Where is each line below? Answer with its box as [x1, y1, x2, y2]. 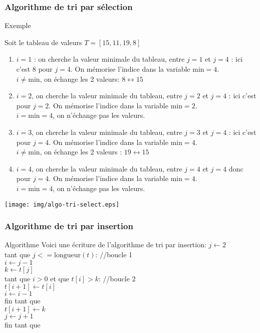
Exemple [5, 20, 31, 31]
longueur [54, 252, 81, 259]
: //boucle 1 [95, 249, 133, 259]
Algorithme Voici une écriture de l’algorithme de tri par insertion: [5, 239, 206, 250]
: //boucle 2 [99, 273, 136, 283]
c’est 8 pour [16, 64, 53, 74]
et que [50, 273, 69, 283]
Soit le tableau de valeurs [5, 37, 82, 47]
